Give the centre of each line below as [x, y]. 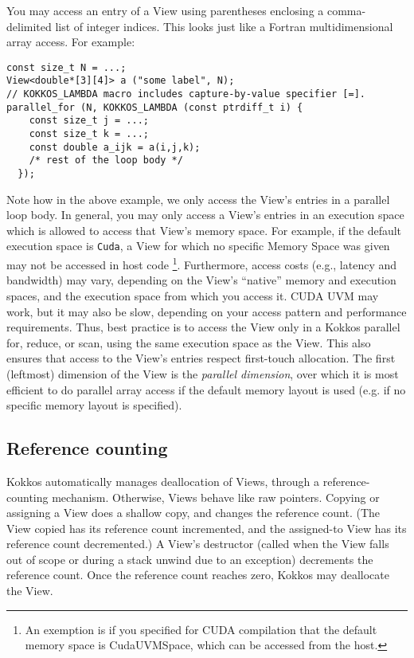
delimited [29, 26]
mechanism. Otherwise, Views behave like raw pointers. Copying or [216, 497]
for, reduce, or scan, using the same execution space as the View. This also [189, 342]
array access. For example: [71, 42]
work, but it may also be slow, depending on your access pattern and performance [207, 311]
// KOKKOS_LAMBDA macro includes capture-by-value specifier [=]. [186, 94]
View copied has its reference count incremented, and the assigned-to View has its [207, 528]
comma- [346, 10]
